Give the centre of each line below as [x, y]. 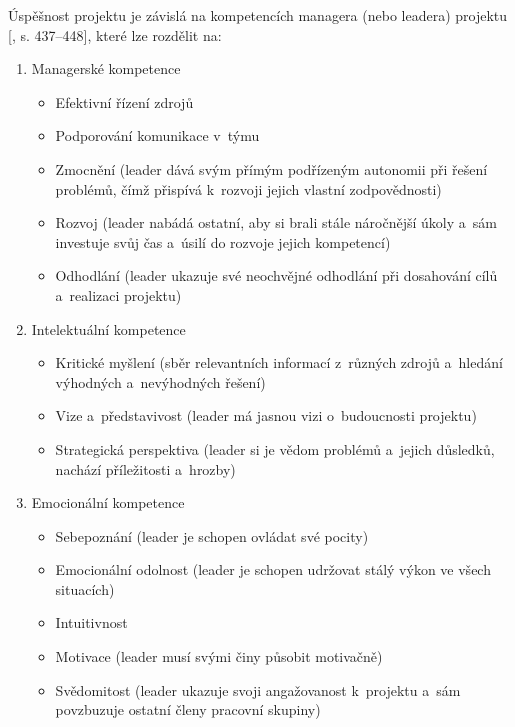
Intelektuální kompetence [108, 328]
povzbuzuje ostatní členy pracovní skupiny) [188, 709]
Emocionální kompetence [108, 502]
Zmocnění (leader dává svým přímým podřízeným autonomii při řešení [271, 168]
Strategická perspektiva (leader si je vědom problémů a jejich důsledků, [275, 448]
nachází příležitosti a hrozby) [145, 468]
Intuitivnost [91, 622]
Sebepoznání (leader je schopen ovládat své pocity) [212, 535]
